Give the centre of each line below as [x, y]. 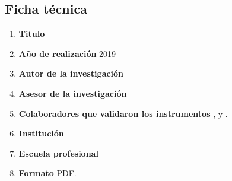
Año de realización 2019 [67, 53]
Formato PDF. [47, 173]
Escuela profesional [58, 153]
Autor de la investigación [71, 73]
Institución [41, 133]
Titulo [32, 34]
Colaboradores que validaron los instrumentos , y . [123, 113]
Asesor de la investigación [73, 93]
